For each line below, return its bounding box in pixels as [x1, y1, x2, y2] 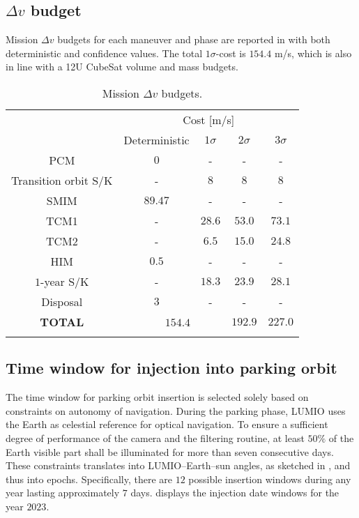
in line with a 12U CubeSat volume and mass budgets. [6, 59, 238, 74]
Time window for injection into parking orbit [6, 357, 337, 379]
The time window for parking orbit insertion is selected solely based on [6, 390, 309, 404]
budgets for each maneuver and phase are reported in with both [57, 32, 330, 47]
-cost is [215, 45, 246, 60]
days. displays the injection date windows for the [130, 485, 339, 500]
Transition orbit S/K [11, 172, 113, 188]
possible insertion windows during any [188, 471, 351, 486]
